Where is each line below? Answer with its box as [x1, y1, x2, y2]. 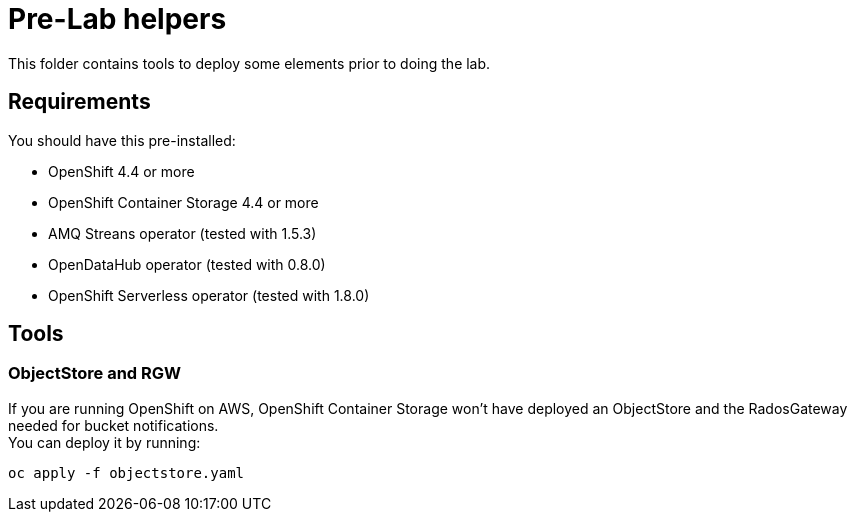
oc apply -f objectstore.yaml [8, 464, 245, 481]
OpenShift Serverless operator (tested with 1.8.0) [48, 286, 370, 304]
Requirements [8, 89, 151, 115]
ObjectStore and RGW [8, 363, 182, 384]
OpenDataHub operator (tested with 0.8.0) [48, 255, 326, 273]
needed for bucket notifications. [8, 416, 219, 434]
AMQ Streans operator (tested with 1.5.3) [48, 224, 317, 242]
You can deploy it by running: [8, 433, 201, 451]
